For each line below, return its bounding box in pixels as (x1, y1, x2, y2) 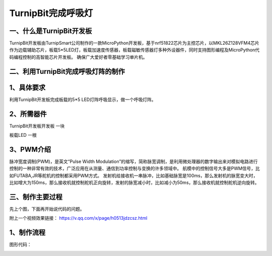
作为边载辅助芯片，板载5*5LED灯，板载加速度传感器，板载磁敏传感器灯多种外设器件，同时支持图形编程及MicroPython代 (9, 47, 260, 53)
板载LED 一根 (9, 132, 37, 138)
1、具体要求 (9, 83, 46, 92)
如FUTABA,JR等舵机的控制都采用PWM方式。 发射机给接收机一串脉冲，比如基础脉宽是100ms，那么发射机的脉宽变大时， (9, 173, 258, 179)
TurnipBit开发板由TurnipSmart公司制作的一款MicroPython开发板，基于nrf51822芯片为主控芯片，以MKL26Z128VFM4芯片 (9, 40, 259, 46)
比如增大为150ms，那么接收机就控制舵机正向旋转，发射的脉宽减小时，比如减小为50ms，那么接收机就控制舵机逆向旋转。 (9, 180, 259, 186)
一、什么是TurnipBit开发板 (9, 27, 92, 35)
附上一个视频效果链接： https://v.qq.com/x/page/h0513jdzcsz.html (9, 215, 148, 221)
